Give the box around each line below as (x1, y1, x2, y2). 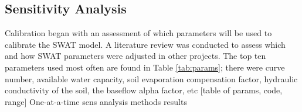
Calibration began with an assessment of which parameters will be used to (5, 27, 272, 39)
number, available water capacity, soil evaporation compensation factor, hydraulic (5, 72, 298, 85)
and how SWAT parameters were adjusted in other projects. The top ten (5, 50, 266, 62)
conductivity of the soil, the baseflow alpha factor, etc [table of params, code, (5, 84, 283, 96)
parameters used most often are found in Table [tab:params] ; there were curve (5, 61, 285, 73)
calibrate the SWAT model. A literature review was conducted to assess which (5, 38, 286, 50)
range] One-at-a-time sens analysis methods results (5, 95, 187, 107)
